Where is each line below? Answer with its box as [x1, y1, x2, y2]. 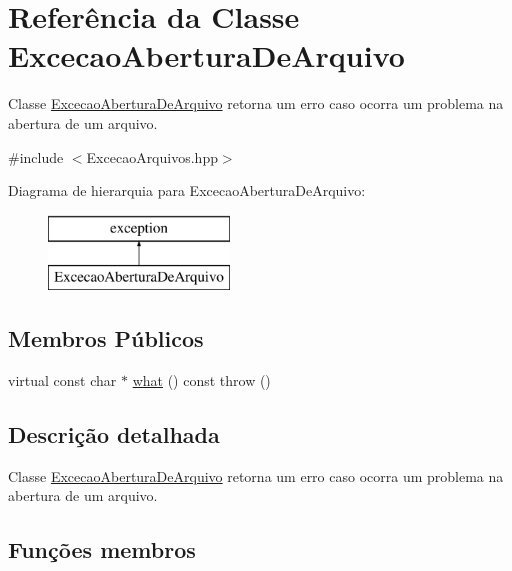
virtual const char [8, 370, 117, 391]
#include [8, 146, 64, 167]
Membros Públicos [8, 323, 204, 354]
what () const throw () [132, 370, 271, 391]
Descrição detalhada [8, 419, 220, 450]
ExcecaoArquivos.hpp [86, 146, 218, 167]
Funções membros [8, 534, 196, 565]
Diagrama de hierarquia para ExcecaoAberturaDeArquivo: [8, 180, 366, 201]
